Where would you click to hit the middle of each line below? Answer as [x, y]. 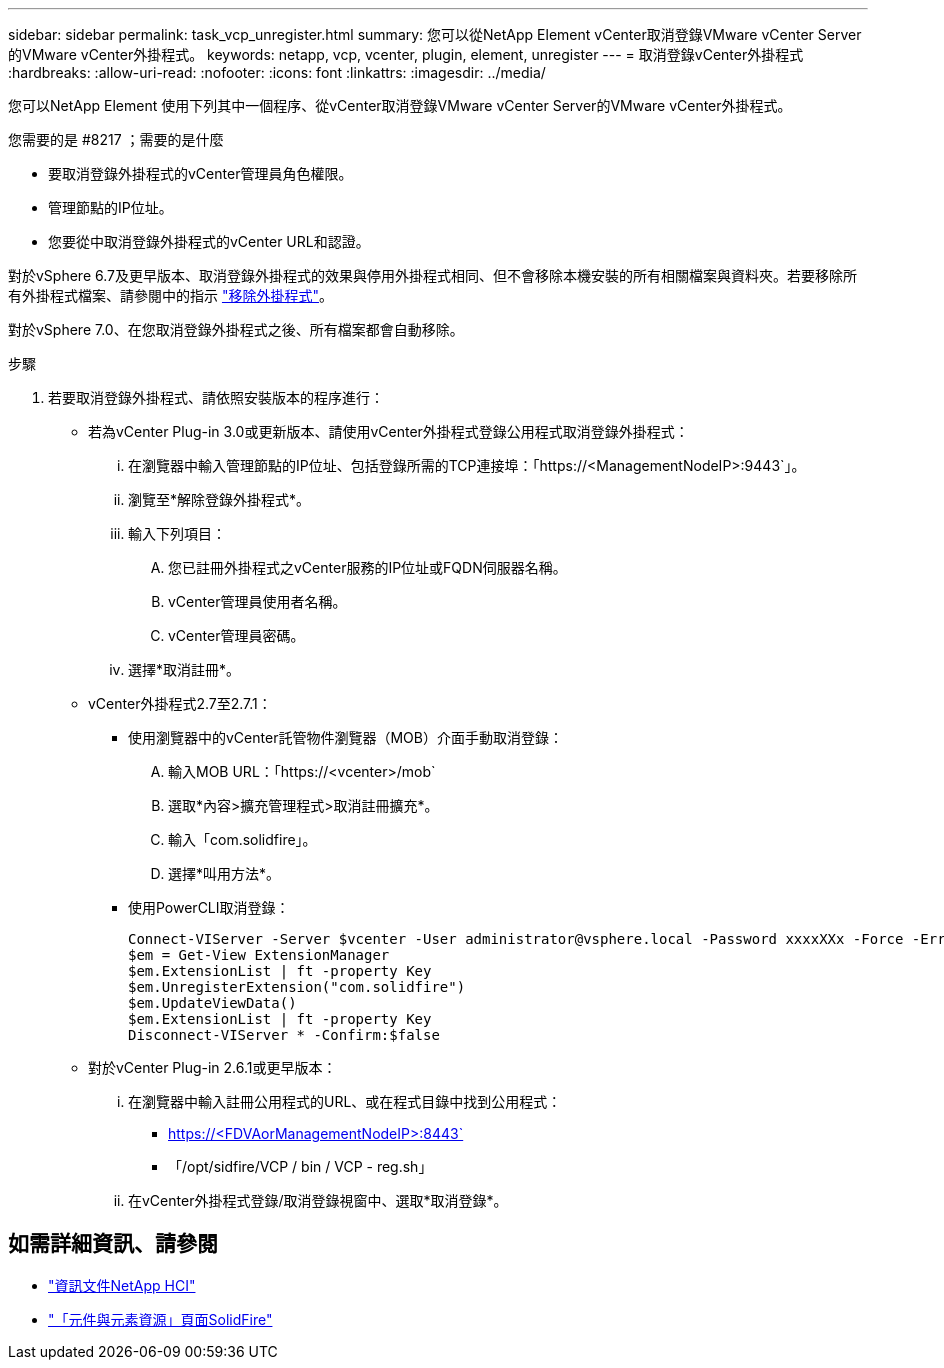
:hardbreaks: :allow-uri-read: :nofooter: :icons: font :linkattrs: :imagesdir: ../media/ [277, 72]
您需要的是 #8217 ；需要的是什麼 [116, 139]
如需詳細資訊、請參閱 [113, 1244]
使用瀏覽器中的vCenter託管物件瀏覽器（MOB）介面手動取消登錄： [345, 737]
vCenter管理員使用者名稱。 [257, 601]
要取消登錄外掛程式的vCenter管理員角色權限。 [200, 173]
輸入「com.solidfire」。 [242, 839]
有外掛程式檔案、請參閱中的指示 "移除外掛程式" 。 [170, 295]
